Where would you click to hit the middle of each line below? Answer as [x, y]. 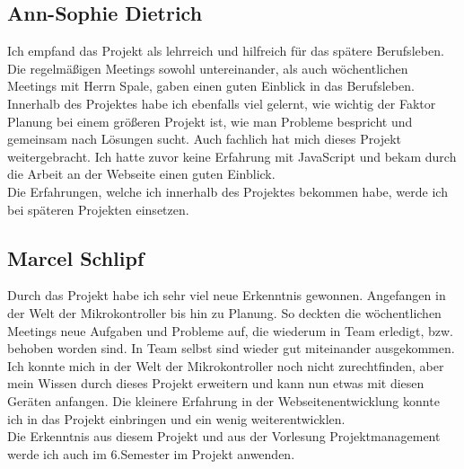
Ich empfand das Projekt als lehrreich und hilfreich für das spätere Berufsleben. [226, 51]
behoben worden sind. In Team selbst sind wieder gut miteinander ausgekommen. [231, 348]
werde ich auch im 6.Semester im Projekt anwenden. [151, 453]
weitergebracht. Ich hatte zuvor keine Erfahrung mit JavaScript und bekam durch [232, 156]
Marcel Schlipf [76, 257]
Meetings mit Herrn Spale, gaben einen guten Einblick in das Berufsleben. [211, 86]
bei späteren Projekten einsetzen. [98, 209]
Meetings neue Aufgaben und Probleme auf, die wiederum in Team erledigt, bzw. [231, 330]
